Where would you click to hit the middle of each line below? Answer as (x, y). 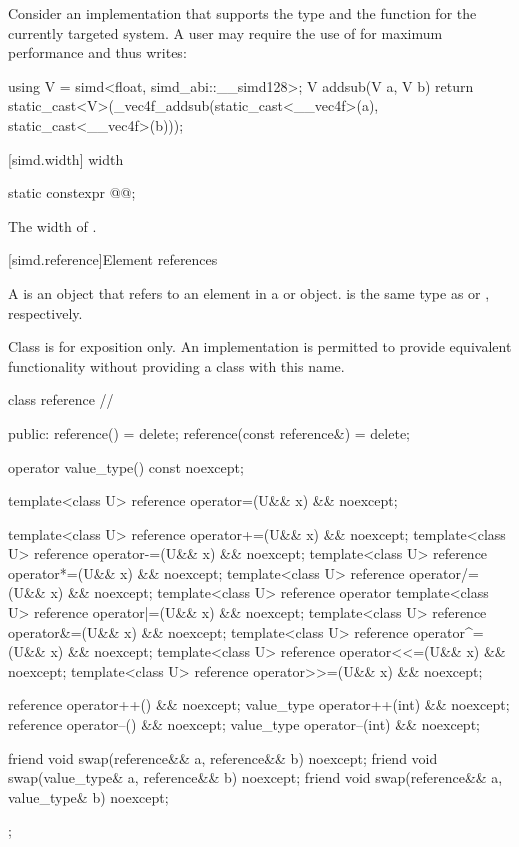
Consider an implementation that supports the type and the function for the (242, 13)
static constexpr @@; (72, 192)
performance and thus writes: (97, 52)
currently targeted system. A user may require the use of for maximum (225, 32)
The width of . (52, 225)
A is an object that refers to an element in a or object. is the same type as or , (249, 292)
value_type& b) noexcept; (88, 796)
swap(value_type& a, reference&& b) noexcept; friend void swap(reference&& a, (255, 777)
